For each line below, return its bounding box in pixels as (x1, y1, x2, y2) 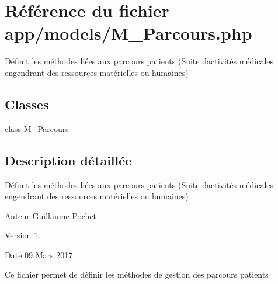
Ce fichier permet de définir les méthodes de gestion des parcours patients (5, 268, 269, 280)
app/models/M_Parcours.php (5, 21, 252, 45)
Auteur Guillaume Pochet (5, 209, 97, 221)
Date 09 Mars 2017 (5, 248, 73, 261)
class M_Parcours (5, 122, 69, 134)
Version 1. (5, 229, 40, 241)
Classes (5, 95, 49, 113)
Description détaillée (5, 151, 132, 169)
